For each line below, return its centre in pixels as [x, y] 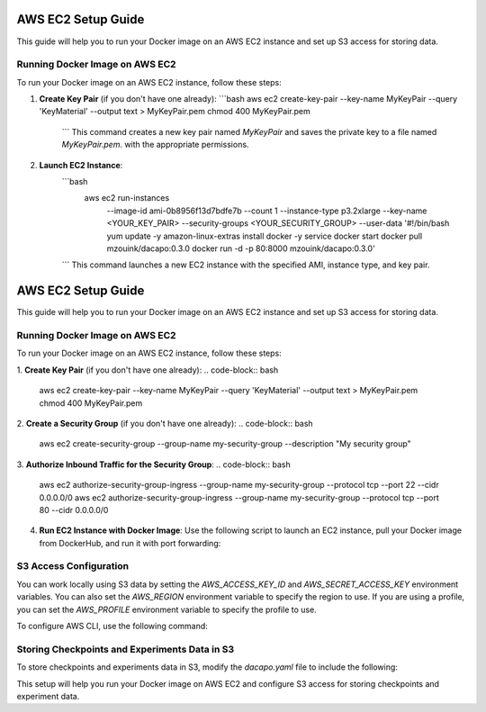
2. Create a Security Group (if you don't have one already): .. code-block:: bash [165, 423]
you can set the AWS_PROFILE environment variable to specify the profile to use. [166, 609]
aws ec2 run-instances [127, 198]
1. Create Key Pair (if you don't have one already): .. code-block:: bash [148, 370]
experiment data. [48, 696]
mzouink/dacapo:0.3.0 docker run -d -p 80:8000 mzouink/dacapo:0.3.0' [241, 248]
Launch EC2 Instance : [81, 165]
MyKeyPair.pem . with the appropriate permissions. [155, 145]
